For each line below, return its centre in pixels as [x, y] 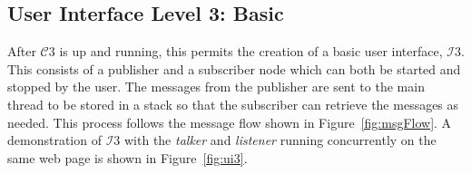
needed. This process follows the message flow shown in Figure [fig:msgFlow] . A [230, 122]
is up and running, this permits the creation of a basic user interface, [251, 51]
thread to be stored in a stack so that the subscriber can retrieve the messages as [233, 104]
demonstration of [54, 140]
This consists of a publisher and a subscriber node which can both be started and [234, 68]
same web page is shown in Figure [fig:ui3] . [128, 157]
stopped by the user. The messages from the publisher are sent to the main [216, 87]
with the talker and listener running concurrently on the [280, 140]
